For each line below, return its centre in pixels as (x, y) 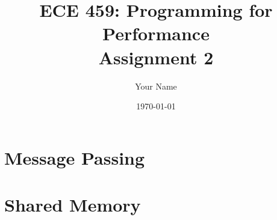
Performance (156, 33)
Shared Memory (73, 205)
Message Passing (75, 157)
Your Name (156, 86)
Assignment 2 (156, 57)
